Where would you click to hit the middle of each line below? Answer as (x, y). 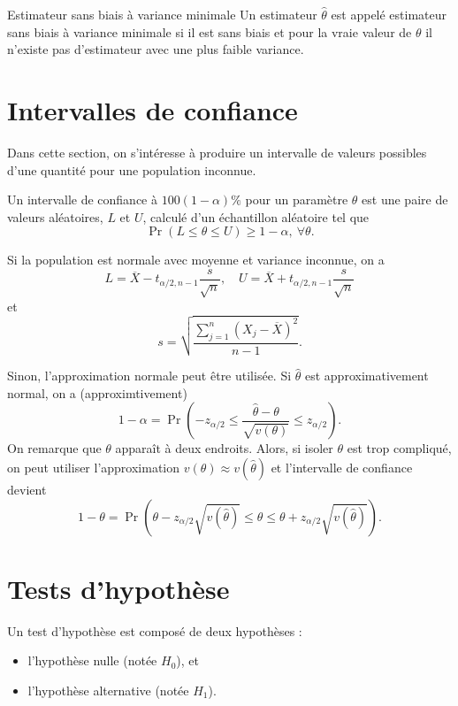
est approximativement (366, 376)
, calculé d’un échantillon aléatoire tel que (256, 216)
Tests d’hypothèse (118, 588)
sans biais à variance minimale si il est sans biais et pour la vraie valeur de (210, 31)
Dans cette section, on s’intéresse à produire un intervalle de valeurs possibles (217, 152)
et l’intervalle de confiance (342, 468)
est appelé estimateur (389, 14)
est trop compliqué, (399, 448)
